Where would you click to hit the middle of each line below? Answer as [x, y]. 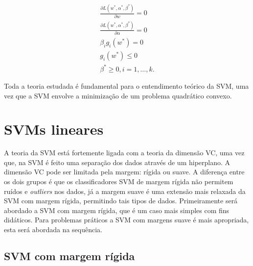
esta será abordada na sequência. [53, 229]
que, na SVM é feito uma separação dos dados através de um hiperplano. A [117, 162]
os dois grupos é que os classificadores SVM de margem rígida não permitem [119, 181]
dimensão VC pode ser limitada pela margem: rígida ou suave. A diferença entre [124, 172]
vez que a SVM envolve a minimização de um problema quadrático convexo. [118, 95]
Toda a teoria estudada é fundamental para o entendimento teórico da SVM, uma [126, 85]
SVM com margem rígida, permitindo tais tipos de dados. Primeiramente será [121, 201]
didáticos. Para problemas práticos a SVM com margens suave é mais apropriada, [126, 220]
